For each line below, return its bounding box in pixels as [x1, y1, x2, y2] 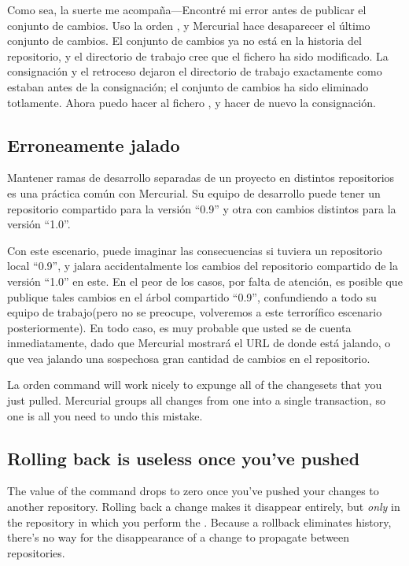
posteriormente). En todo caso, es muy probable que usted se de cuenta [7, 319, 352, 335]
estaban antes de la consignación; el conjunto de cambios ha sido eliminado [7, 78, 369, 94]
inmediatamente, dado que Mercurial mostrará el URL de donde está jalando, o [7, 335, 391, 351]
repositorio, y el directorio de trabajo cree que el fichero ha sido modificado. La [7, 47, 389, 64]
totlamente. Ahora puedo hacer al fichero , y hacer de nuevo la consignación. [7, 94, 376, 110]
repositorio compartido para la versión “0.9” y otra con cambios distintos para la [7, 200, 396, 216]
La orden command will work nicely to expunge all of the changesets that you [7, 376, 382, 393]
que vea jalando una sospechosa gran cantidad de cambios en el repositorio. [7, 350, 370, 366]
